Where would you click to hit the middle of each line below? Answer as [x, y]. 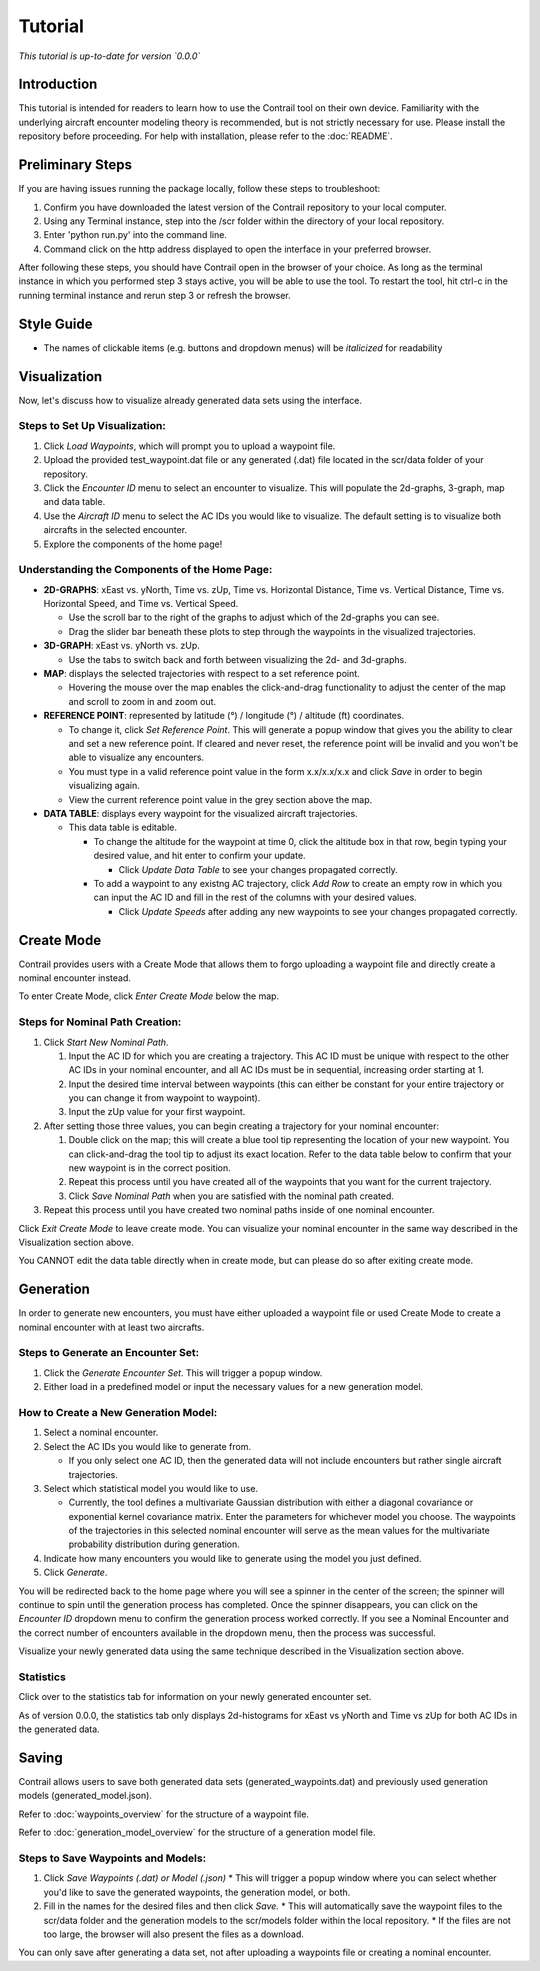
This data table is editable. [122, 827]
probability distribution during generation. [154, 1544]
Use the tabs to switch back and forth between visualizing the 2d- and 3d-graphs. [237, 659]
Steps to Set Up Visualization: [92, 426]
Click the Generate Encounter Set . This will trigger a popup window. [183, 1372]
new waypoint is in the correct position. [149, 1168]
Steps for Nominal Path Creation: [100, 1022]
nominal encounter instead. [75, 977]
